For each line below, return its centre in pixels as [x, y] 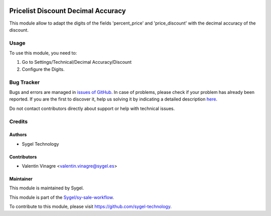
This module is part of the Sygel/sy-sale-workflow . [61, 197]
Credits [18, 122]
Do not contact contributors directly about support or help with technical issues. [92, 109]
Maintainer [21, 179]
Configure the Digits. [43, 69]
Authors [18, 135]
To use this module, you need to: [43, 53]
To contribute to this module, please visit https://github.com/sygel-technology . [90, 206]
